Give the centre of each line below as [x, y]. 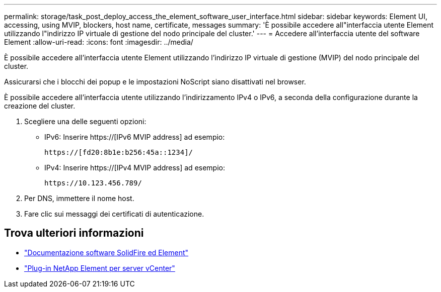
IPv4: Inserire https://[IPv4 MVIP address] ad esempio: [135, 168]
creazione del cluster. [40, 106]
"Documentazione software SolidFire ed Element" [106, 252]
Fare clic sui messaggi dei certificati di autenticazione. [114, 214]
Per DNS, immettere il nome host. [79, 198]
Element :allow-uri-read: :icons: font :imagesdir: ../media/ [99, 42]
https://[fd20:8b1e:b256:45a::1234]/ [119, 152]
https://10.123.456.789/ [93, 183]
